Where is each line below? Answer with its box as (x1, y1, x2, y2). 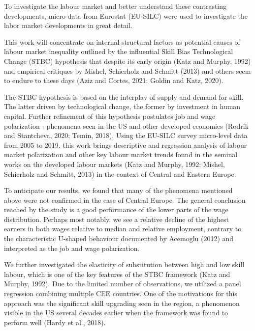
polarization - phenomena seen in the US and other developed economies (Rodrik (4, 120, 249, 131)
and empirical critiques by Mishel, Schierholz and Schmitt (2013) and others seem (4, 65, 251, 76)
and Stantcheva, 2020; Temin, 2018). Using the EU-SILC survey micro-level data (4, 130, 248, 140)
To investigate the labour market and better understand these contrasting (4, 1, 227, 11)
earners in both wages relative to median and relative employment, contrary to (4, 223, 242, 234)
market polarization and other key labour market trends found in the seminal (4, 149, 238, 160)
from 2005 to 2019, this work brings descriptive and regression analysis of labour (4, 139, 247, 150)
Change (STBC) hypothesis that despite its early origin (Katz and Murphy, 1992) (4, 55, 251, 66)
